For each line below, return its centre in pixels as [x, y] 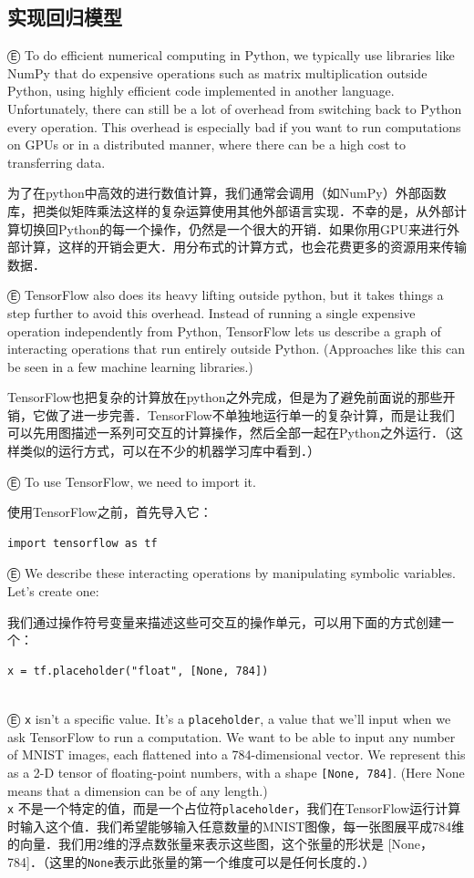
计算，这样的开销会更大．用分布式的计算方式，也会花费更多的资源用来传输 [243, 247]
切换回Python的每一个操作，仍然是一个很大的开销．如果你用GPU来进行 [233, 228]
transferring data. [57, 162]
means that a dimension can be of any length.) [138, 790]
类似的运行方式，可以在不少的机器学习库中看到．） [170, 451]
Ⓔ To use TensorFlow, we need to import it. [132, 481]
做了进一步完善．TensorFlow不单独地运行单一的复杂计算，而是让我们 [250, 414]
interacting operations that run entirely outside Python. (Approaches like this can [237, 349]
